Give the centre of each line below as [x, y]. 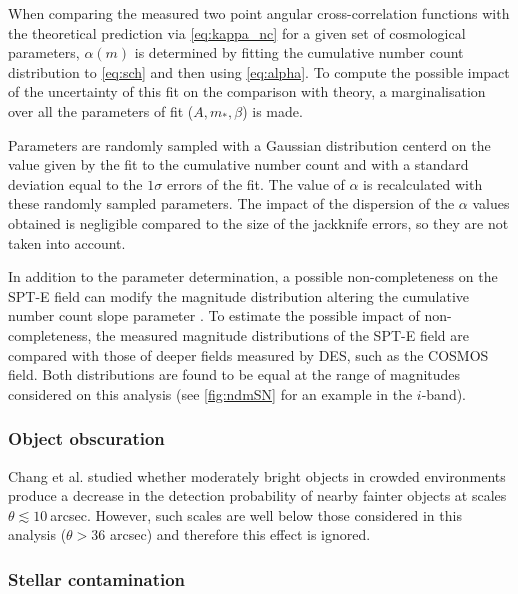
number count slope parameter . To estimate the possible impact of [214, 315]
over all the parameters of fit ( [101, 110]
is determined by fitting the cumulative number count [299, 52]
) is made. [272, 110]
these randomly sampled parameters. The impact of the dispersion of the [231, 203]
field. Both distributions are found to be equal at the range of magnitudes [234, 374]
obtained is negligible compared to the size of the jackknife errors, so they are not [258, 222]
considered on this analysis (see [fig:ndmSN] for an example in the [210, 393]
